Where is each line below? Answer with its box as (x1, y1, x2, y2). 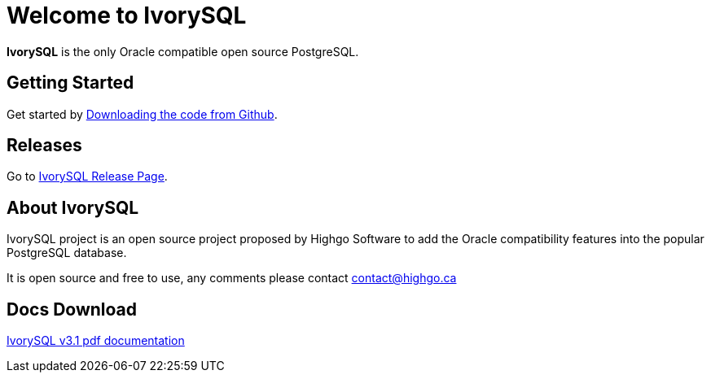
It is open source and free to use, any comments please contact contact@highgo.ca (7, 271, 457, 285)
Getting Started (7, 72, 134, 94)
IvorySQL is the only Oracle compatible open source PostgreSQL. (7, 44, 359, 59)
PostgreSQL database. (7, 246, 127, 260)
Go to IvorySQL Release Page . (7, 169, 168, 184)
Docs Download (7, 298, 138, 320)
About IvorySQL (7, 197, 139, 218)
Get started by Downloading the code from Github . (7, 107, 278, 121)
